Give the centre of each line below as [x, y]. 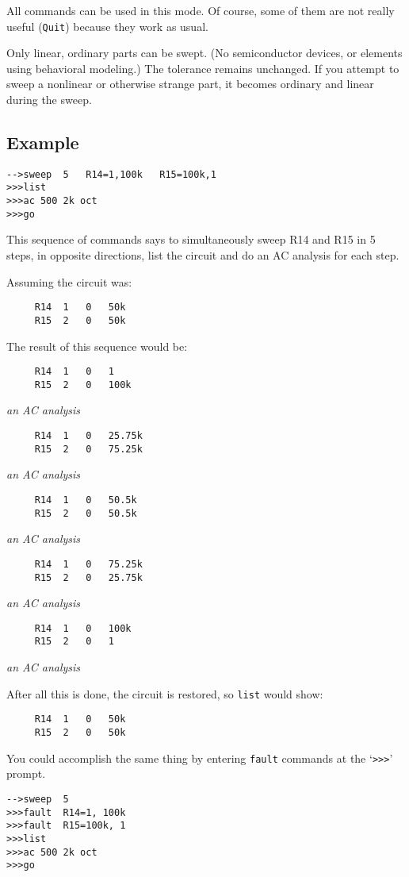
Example [43, 142]
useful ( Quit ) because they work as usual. [107, 26]
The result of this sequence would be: [97, 346]
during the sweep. [49, 100]
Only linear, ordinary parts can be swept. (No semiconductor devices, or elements [204, 53]
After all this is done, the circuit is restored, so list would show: [165, 693]
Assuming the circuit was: [69, 281]
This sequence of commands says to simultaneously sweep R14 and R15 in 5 [191, 239]
